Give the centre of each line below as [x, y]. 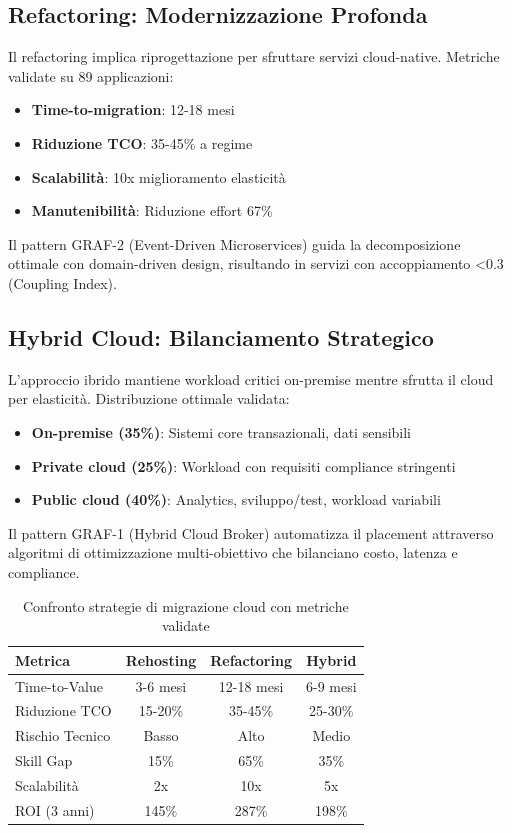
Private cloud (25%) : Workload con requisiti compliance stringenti [243, 465]
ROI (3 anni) [55, 809]
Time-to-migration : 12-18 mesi [133, 109]
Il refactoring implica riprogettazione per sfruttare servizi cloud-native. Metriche [254, 56]
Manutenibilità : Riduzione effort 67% [152, 210]
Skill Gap [44, 760]
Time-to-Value [59, 685]
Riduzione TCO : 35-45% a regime [142, 142]
